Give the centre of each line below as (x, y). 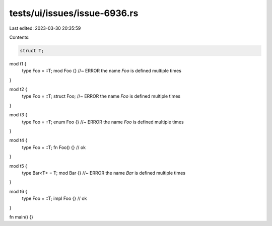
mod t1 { (18, 63)
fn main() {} (21, 217)
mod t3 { (18, 115)
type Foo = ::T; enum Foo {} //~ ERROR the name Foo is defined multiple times (103, 122)
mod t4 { (18, 140)
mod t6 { (18, 191)
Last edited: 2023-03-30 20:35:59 (45, 28)
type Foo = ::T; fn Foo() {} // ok (54, 147)
